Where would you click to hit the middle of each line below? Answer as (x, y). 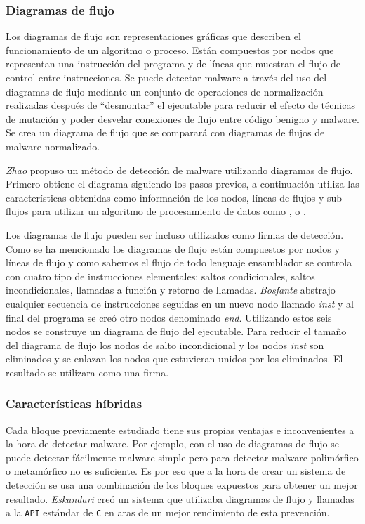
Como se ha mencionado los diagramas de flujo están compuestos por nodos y (173, 248)
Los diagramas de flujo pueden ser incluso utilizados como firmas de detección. (175, 234)
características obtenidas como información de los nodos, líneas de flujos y (165, 197)
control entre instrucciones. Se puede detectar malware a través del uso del (166, 77)
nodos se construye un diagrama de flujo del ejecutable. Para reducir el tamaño (176, 331)
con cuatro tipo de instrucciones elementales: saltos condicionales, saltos (160, 276)
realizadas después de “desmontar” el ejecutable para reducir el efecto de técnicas (180, 105)
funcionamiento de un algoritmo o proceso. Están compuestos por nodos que (170, 50)
